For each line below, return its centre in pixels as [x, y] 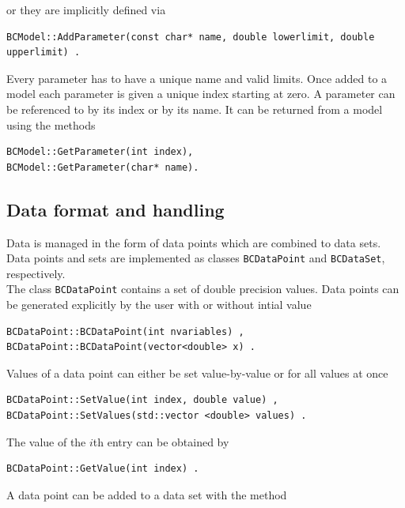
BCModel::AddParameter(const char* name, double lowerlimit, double [191, 37]
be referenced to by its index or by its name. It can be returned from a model [195, 109]
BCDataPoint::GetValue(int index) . [103, 469]
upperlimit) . [44, 53]
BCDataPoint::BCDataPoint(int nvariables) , [125, 331]
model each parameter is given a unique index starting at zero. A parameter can [201, 94]
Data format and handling [115, 209]
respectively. [36, 273]
